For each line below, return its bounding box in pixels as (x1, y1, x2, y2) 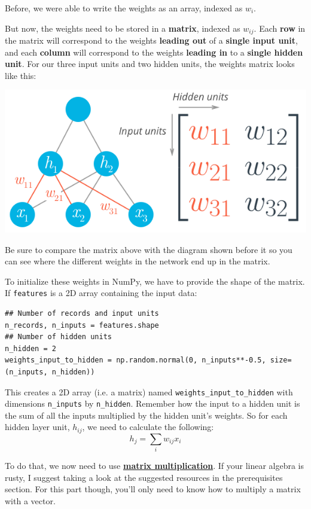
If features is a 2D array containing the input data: (5, 286, 197, 299)
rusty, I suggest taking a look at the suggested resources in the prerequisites (5, 471, 283, 483)
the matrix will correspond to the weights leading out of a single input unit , (5, 34, 298, 47)
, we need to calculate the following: (82, 420, 214, 433)
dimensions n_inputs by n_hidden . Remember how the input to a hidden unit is (5, 397, 300, 410)
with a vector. (5, 495, 56, 507)
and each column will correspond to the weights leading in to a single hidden (5, 45, 303, 58)
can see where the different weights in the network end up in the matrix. (5, 255, 270, 267)
